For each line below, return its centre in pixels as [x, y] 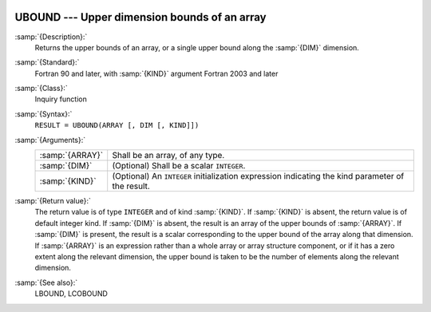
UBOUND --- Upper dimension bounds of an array [140, 17]
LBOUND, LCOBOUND [71, 294]
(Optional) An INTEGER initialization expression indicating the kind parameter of [258, 176]
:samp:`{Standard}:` [47, 62]
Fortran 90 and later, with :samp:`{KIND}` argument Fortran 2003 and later [156, 73]
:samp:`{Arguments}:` [50, 140]
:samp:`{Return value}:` [53, 201]
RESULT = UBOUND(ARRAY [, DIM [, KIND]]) [117, 125]
